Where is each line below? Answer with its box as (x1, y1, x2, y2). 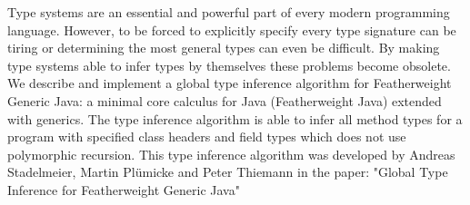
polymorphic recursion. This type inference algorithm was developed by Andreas (7, 144, 455, 163)
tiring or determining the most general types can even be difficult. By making (7, 38, 440, 57)
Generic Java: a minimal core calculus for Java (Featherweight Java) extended (7, 91, 442, 110)
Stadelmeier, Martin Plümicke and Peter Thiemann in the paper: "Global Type (7, 162, 448, 181)
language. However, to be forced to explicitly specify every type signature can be (7, 20, 456, 39)
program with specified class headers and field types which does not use (7, 127, 406, 146)
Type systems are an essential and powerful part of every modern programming (7, 3, 450, 21)
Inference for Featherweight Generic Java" (7, 180, 240, 199)
